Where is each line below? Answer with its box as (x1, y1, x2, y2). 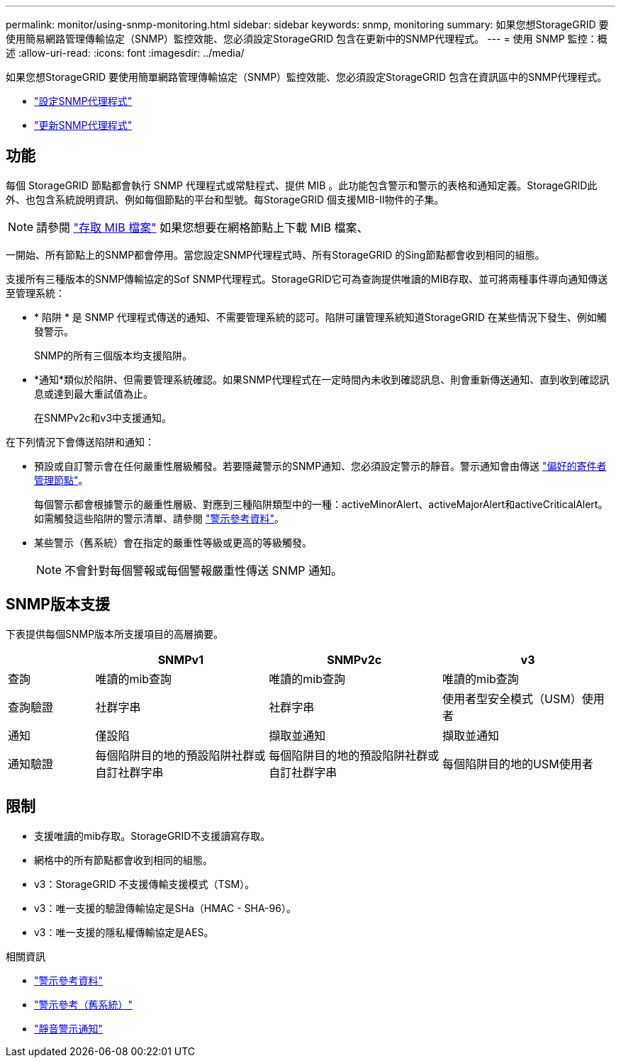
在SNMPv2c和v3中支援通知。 (34, 411, 172, 424)
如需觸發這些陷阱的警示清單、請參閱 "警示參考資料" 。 (34, 512, 284, 524)
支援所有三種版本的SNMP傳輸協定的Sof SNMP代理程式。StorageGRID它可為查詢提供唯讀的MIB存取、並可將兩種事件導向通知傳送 (6, 272, 608, 285)
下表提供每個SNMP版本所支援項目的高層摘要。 (6, 627, 224, 640)
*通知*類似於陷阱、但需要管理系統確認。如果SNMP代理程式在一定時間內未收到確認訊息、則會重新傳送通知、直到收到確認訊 (34, 373, 610, 386)
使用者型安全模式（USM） (442, 691, 582, 706)
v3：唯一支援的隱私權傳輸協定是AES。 (34, 926, 214, 938)
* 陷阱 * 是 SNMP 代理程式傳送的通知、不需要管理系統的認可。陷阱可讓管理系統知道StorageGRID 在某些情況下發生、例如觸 (34, 310, 607, 323)
